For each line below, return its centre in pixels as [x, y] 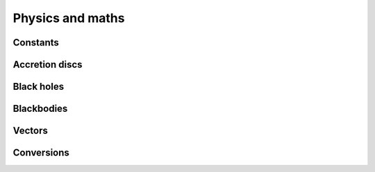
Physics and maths [69, 18]
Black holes [39, 87]
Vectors [30, 131]
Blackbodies [40, 109]
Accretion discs [48, 65]
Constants [36, 42]
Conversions [41, 153]
